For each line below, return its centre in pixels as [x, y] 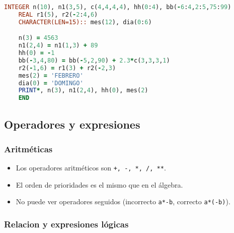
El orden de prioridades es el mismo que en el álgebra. [99, 184]
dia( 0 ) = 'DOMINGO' [51, 83]
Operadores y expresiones [72, 124]
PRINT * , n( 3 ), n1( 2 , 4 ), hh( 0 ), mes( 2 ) [83, 91]
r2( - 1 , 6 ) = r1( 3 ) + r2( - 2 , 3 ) [67, 68]
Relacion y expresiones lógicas [66, 224]
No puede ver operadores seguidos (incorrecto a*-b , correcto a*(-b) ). [123, 201]
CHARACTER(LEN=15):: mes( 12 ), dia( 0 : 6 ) [85, 22]
